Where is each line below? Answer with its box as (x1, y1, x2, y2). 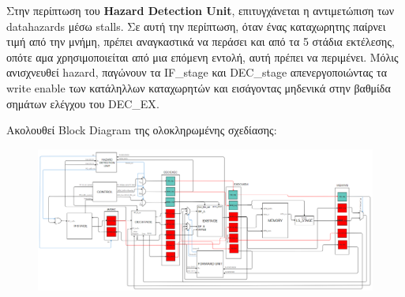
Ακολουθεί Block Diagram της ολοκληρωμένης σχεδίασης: (6, 122, 277, 138)
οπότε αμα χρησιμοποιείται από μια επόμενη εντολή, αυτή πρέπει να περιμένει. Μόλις (6, 48, 399, 65)
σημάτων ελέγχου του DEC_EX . (6, 95, 159, 111)
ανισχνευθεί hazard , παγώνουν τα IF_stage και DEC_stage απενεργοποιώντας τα (6, 64, 387, 81)
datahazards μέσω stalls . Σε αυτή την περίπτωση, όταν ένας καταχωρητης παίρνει (6, 17, 386, 34)
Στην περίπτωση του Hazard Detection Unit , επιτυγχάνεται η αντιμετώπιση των (6, 2, 395, 18)
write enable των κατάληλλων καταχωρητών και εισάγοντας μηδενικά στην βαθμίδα (6, 79, 391, 96)
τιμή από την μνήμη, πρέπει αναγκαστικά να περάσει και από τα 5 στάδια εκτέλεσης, (6, 33, 395, 50)
